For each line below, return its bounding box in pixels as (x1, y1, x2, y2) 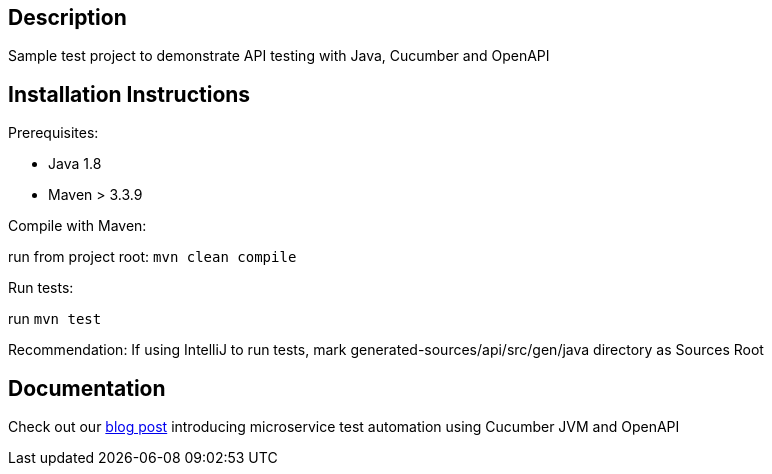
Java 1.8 (48, 155, 102, 173)
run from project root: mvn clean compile (8, 248, 297, 266)
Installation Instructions (8, 81, 251, 107)
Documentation (8, 375, 166, 401)
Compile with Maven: (8, 217, 147, 235)
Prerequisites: (8, 124, 99, 142)
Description (8, 5, 127, 30)
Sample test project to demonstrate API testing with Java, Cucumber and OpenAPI (8, 47, 550, 65)
